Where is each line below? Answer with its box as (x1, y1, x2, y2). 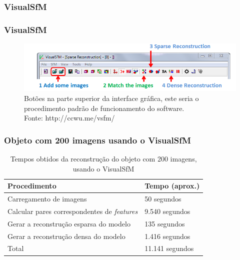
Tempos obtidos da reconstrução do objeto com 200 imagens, (10, 153, 197, 164)
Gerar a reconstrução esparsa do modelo (7, 218, 130, 228)
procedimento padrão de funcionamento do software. (24, 102, 184, 113)
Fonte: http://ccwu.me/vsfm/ (24, 112, 115, 123)
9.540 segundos (144, 205, 190, 216)
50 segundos (144, 193, 181, 204)
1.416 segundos (144, 230, 190, 241)
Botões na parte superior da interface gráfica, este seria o (24, 93, 199, 103)
